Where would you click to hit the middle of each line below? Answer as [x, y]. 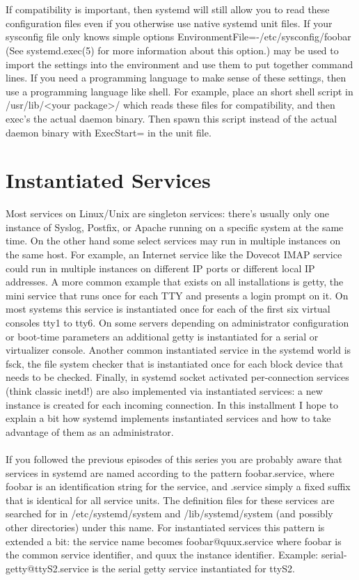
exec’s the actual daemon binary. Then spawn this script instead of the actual [171, 118]
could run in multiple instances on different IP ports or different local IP [160, 268]
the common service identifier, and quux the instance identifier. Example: [162, 555]
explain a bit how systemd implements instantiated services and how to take [168, 418]
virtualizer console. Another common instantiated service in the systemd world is [178, 350]
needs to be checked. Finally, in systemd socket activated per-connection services [177, 377]
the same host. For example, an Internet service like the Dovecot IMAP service [174, 254]
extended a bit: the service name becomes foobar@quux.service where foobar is [174, 541]
